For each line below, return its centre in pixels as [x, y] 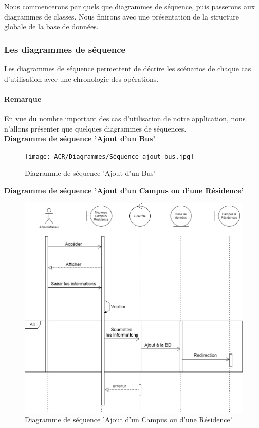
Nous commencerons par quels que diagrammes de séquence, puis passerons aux [130, 6]
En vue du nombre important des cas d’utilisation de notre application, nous [125, 118]
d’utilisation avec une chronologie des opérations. [81, 78]
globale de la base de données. [51, 26]
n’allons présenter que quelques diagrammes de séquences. [95, 128]
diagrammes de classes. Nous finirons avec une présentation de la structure [122, 16]
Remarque [23, 98]
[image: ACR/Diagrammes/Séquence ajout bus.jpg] [109, 156]
